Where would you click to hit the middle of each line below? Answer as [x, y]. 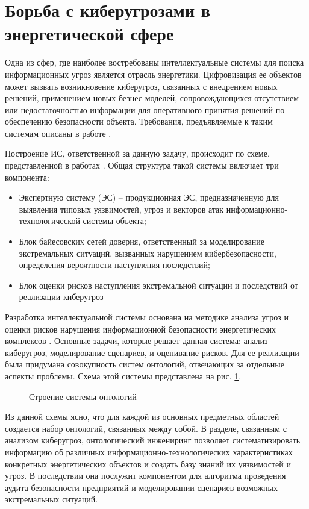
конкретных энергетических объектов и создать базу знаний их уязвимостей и [148, 464]
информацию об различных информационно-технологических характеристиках [149, 451]
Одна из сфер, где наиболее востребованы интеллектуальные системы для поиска [154, 62]
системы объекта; [114, 221]
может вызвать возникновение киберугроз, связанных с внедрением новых [141, 86]
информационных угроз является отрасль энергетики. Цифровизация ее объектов [153, 74]
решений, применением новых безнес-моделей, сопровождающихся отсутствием [152, 98]
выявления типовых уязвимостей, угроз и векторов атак [121, 209]
